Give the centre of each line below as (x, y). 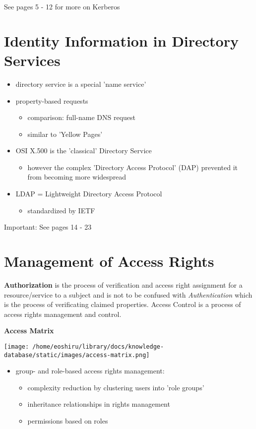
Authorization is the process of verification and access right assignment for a (123, 284)
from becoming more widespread (77, 177)
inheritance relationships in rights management (99, 404)
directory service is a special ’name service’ (81, 84)
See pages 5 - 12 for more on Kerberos (62, 6)
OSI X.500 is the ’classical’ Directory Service (84, 151)
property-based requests (52, 100)
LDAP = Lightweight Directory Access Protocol (89, 194)
